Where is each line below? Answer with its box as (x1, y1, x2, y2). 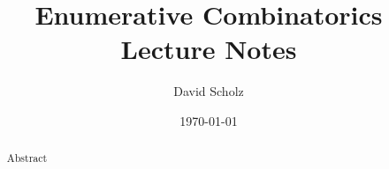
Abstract (6, 151, 48, 165)
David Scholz (173, 82, 244, 100)
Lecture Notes (120, 31, 297, 67)
